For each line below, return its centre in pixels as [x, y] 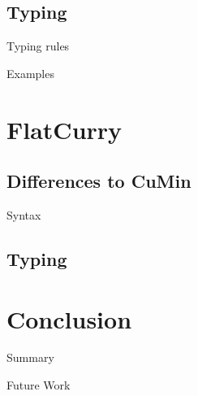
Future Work [39, 385]
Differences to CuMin [99, 181]
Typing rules [38, 46]
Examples [30, 73]
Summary [30, 357]
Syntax [24, 214]
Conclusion [69, 318]
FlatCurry [65, 129]
